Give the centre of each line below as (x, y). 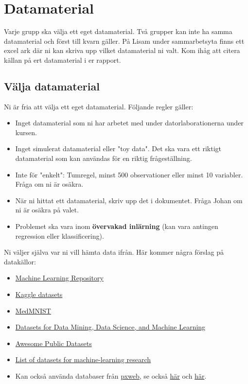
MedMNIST (33, 310)
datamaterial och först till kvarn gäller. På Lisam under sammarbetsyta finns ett (124, 41)
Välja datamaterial (52, 86)
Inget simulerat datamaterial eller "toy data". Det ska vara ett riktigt (118, 148)
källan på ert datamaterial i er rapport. (62, 60)
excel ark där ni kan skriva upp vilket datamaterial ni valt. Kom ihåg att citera (122, 50)
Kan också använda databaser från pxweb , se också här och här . (111, 375)
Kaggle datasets (39, 294)
